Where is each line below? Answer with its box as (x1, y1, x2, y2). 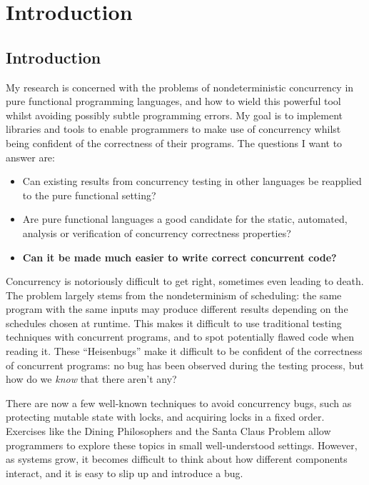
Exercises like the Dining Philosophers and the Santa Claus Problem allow (6, 424, 331, 439)
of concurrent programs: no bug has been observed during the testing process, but (6, 357, 364, 372)
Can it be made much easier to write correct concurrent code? (22, 249, 337, 264)
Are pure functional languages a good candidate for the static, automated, (22, 211, 348, 226)
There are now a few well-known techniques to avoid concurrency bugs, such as (6, 395, 352, 410)
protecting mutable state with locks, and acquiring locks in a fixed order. (6, 409, 325, 424)
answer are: (6, 149, 55, 164)
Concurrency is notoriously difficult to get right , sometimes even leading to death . (6, 274, 364, 289)
